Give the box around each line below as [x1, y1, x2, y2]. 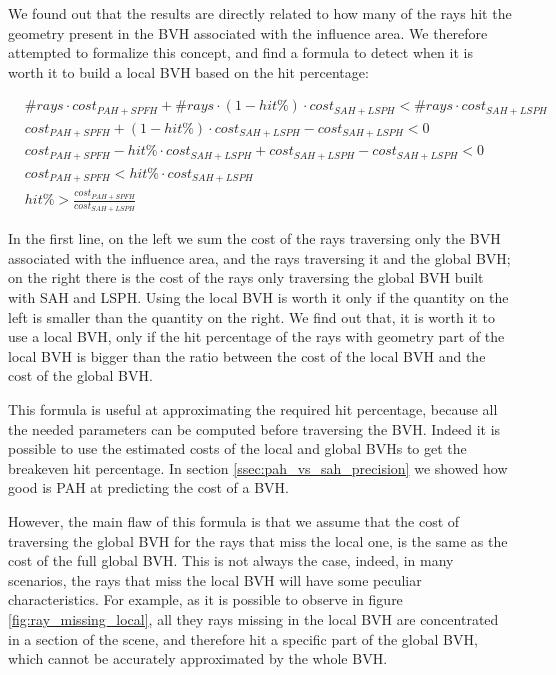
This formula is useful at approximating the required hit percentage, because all [8, 399, 498, 420]
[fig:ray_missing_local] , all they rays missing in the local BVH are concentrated [8, 608, 499, 629]
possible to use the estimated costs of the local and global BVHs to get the [8, 438, 467, 459]
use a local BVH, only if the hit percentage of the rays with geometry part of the [8, 326, 505, 347]
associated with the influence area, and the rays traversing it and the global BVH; [8, 247, 511, 268]
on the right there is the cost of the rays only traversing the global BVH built [8, 267, 484, 288]
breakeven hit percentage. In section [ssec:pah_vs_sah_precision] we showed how [8, 457, 508, 478]
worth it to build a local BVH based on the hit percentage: [8, 61, 369, 82]
